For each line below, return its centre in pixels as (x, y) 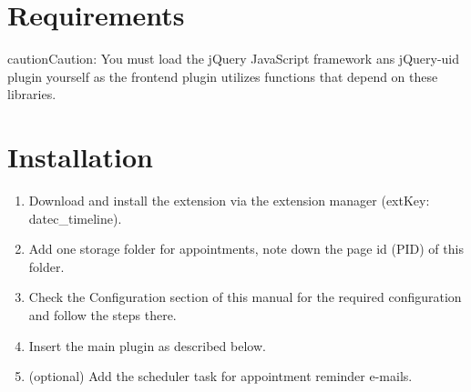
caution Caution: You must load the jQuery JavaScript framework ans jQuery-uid (234, 59)
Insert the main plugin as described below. (147, 345)
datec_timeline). (75, 218)
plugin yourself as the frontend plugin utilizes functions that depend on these (223, 76)
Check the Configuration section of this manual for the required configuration (245, 297)
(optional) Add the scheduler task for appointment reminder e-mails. (220, 376)
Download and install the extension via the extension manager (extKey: (229, 201)
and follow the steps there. (102, 315)
